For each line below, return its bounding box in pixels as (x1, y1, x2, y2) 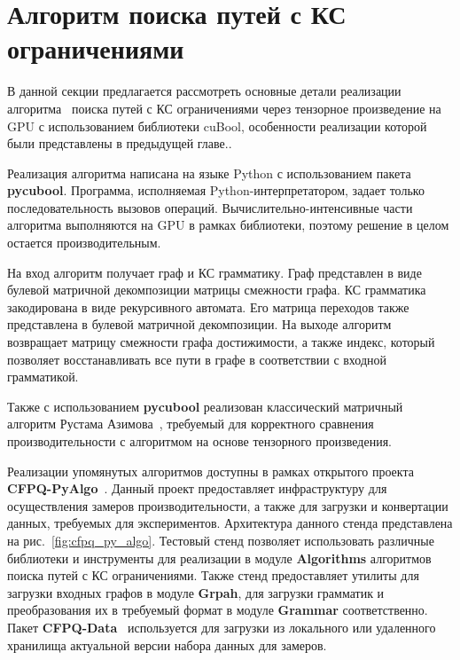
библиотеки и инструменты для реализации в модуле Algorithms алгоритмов (7, 548, 432, 567)
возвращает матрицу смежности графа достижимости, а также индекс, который (7, 333, 435, 351)
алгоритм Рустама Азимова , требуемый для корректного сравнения (7, 414, 374, 433)
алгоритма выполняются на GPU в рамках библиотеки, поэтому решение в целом (7, 216, 449, 234)
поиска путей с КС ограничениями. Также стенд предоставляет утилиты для (7, 566, 419, 585)
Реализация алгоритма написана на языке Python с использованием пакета (7, 163, 411, 182)
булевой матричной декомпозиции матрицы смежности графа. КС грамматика (7, 280, 426, 299)
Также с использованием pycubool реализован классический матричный (7, 397, 403, 415)
